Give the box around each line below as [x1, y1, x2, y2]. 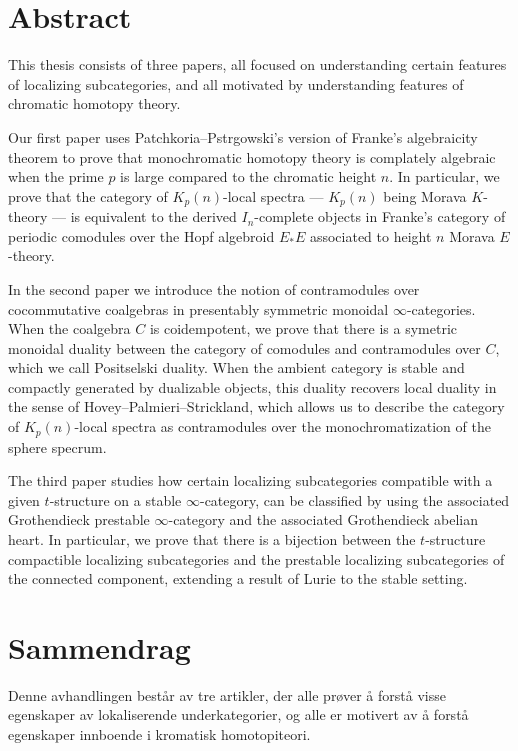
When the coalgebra [8, 318, 131, 339]
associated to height [309, 225, 432, 246]
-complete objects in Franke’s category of [254, 206, 506, 227]
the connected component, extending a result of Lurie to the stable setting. [8, 568, 468, 589]
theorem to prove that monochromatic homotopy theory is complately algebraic [8, 146, 496, 167]
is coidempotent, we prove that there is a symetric [149, 318, 458, 339]
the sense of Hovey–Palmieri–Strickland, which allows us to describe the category [8, 396, 505, 417]
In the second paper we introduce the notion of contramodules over [8, 278, 420, 299]
